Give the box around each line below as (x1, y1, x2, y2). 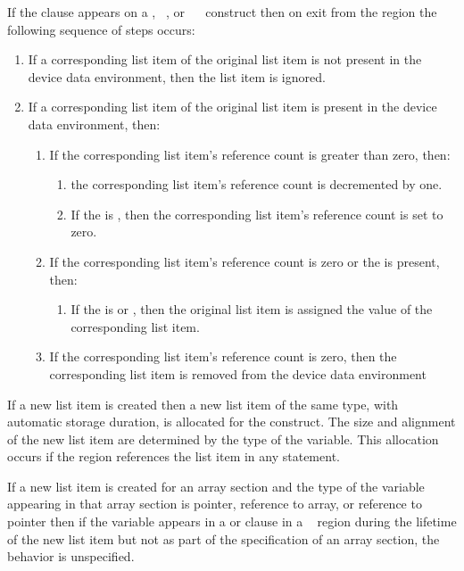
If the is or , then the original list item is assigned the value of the (70, 300, 433, 319)
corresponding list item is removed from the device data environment (49, 364, 427, 383)
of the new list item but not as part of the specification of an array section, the (7, 529, 440, 548)
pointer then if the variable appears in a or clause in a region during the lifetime (7, 512, 457, 531)
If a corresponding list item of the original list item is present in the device (28, 97, 437, 116)
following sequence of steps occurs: (7, 20, 195, 38)
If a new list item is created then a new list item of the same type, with (7, 394, 399, 413)
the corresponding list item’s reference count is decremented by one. (70, 175, 443, 194)
